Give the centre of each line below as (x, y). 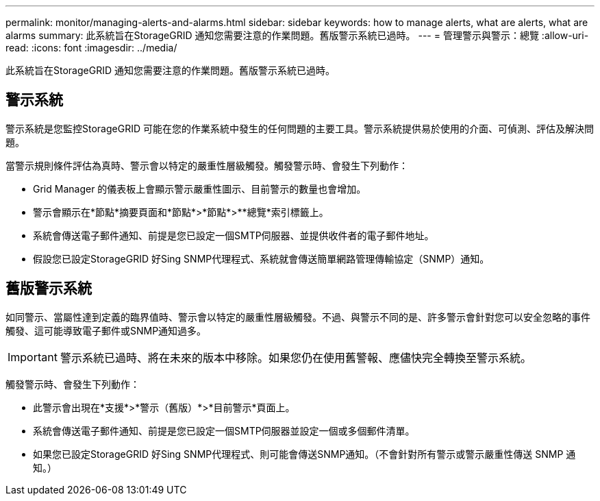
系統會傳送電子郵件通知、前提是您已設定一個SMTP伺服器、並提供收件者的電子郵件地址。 (234, 235)
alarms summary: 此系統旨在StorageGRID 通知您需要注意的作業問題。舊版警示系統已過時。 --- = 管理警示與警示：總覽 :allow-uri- (297, 35)
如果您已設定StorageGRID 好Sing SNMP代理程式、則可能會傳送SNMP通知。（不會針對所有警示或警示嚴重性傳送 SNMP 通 (304, 454)
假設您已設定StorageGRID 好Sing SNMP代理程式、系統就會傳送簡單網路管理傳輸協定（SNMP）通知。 (261, 258)
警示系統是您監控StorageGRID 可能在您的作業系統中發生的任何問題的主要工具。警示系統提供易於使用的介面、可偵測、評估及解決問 (300, 128)
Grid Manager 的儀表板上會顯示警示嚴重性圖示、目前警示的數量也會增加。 (200, 188)
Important (33, 357)
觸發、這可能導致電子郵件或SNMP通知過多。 (106, 330)
